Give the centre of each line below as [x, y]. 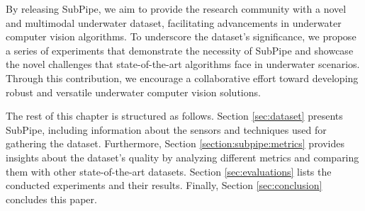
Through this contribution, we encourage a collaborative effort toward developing [182, 78]
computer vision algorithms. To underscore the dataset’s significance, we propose [181, 36]
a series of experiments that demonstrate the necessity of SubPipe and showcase [180, 50]
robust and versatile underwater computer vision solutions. [133, 92]
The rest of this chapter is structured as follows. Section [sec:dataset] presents [174, 116]
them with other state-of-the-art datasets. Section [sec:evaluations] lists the [169, 171]
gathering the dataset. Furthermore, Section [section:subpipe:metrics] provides [175, 143]
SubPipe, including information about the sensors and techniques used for [166, 129]
